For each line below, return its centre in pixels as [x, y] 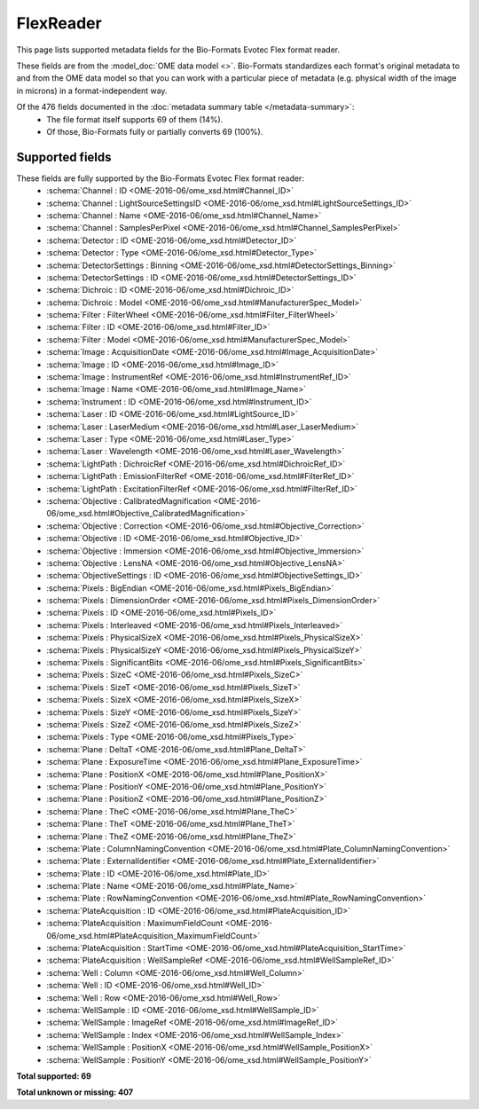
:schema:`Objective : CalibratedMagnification [129, 500]
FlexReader [59, 23]
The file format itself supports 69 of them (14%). [135, 119]
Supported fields [64, 157]
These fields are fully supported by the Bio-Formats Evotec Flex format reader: [161, 178]
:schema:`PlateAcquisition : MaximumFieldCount [135, 924]
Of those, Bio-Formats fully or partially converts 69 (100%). [155, 131]
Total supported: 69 [54, 1076]
